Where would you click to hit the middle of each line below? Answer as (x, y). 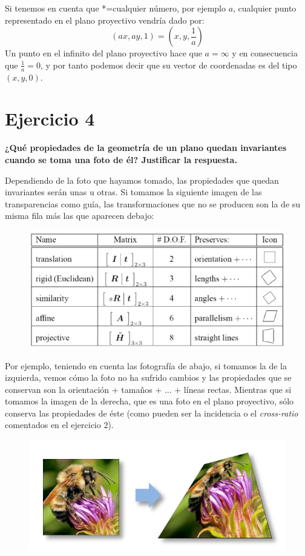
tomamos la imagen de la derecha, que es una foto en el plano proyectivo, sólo (149, 401)
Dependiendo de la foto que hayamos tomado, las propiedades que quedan (142, 180)
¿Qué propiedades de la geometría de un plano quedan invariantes (146, 148)
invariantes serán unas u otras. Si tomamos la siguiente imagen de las (133, 192)
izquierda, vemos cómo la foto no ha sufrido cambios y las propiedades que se (148, 377)
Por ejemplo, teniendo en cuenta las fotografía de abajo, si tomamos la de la (146, 365)
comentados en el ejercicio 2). (59, 425)
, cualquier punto (265, 8)
